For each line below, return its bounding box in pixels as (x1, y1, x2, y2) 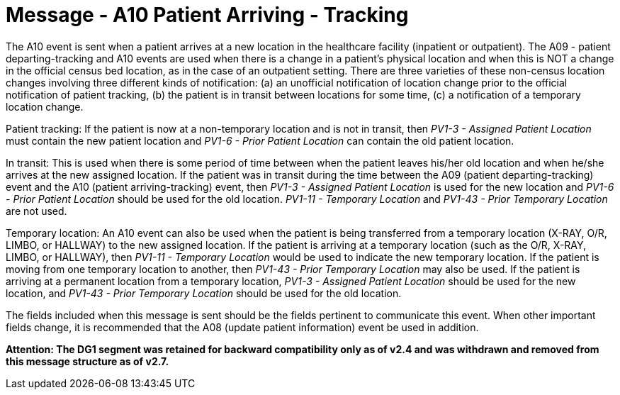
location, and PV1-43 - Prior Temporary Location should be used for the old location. (6, 286, 402, 299)
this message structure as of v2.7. (6, 355, 169, 367)
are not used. (6, 204, 67, 217)
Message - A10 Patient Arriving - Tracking (6, 3, 409, 27)
